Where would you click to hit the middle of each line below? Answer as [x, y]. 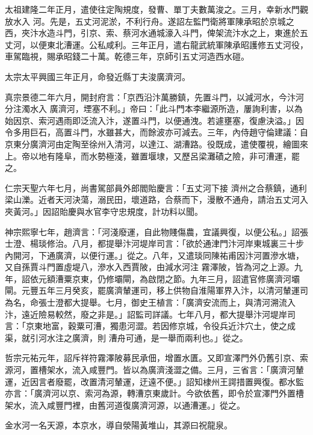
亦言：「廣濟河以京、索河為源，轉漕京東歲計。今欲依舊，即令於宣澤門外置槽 [154, 393]
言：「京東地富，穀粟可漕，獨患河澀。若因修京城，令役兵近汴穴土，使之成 [150, 326]
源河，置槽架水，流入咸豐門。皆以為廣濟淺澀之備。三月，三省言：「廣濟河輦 [154, 370]
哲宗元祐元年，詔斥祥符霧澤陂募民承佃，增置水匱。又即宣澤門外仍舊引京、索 [156, 358]
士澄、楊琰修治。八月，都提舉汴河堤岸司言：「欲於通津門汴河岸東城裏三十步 [154, 243]
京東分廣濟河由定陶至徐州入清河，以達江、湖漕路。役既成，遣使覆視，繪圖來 [156, 143]
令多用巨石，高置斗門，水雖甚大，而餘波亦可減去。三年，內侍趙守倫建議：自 [156, 132]
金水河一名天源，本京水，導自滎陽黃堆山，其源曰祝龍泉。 [119, 425]
